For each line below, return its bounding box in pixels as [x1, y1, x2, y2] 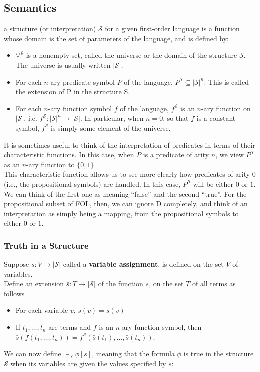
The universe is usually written [15, 59, 111, 70]
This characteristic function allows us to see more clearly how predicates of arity [4, 169, 250, 179]
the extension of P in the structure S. [15, 86, 130, 97]
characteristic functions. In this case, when [4, 149, 134, 160]
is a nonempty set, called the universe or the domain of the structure [26, 50, 237, 60]
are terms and [48, 322, 91, 332]
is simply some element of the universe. [51, 122, 171, 133]
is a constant [196, 113, 236, 123]
